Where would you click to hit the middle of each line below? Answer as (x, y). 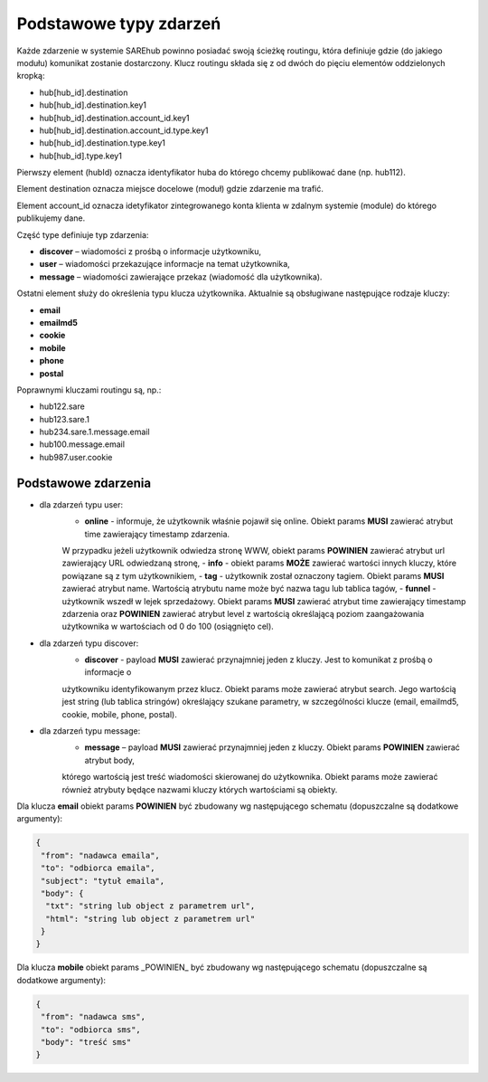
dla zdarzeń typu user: (81, 504)
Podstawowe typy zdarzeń (119, 24)
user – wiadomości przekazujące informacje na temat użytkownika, (165, 264)
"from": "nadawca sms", (94, 1017)
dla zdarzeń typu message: (90, 731)
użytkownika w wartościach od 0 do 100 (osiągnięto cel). (168, 626)
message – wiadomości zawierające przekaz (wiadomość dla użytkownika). (181, 277)
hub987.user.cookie (76, 457)
